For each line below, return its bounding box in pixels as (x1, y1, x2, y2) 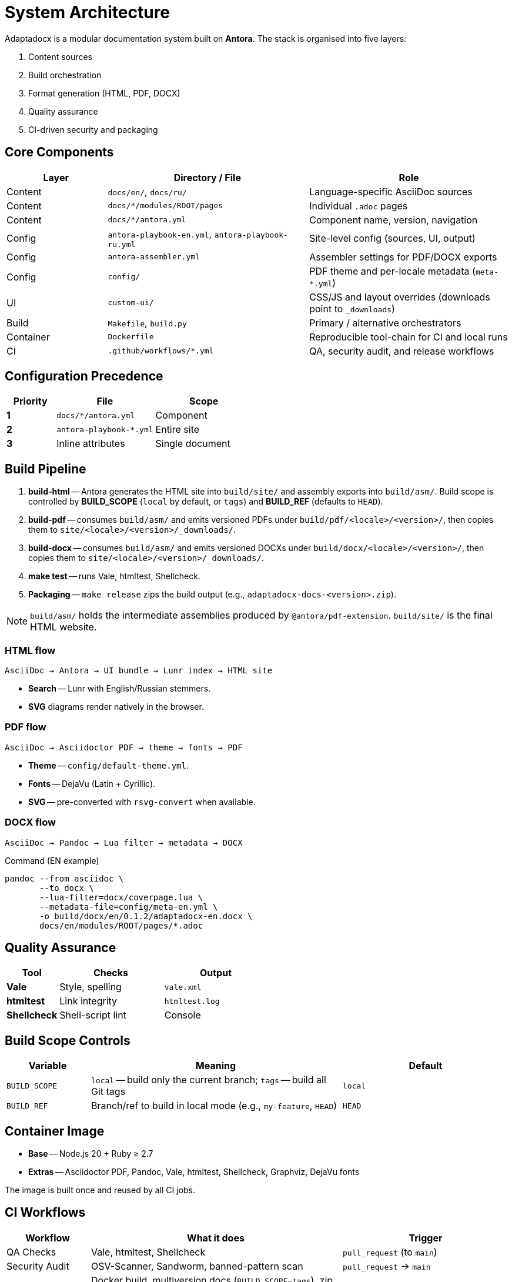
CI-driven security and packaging (28, 124, 158, 135)
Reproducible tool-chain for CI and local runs (309, 330, 508, 343)
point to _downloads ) (309, 302, 395, 315)
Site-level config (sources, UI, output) (309, 232, 476, 245)
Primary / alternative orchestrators (309, 316, 461, 329)
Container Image (5, 1123, 105, 1139)
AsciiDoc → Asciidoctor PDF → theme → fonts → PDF (5, 742, 243, 752)
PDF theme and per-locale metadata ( (309, 265, 476, 277)
